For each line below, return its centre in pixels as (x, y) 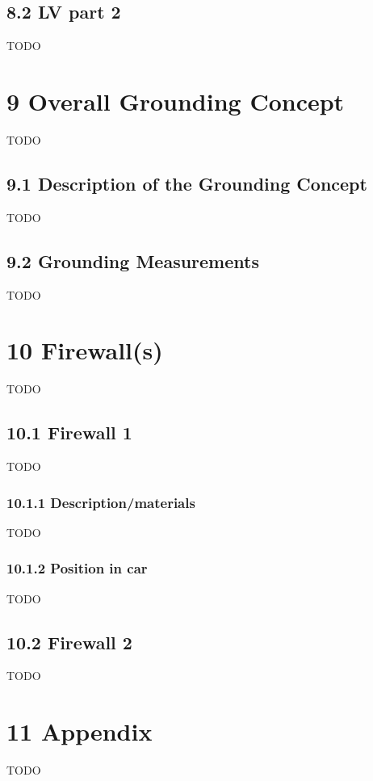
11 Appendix (80, 731)
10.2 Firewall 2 (69, 642)
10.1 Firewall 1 (69, 432)
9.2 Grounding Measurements (133, 260)
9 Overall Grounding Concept (176, 101)
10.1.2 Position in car (77, 568)
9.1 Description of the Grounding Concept (187, 183)
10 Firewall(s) (85, 350)
